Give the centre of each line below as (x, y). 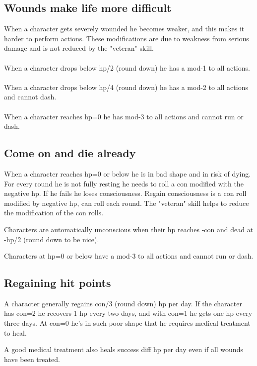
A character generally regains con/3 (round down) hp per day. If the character (123, 303)
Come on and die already (70, 153)
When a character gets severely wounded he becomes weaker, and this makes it (124, 29)
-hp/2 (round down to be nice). (52, 239)
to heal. (15, 332)
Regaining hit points (58, 283)
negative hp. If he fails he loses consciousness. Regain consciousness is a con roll (125, 193)
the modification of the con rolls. (54, 213)
